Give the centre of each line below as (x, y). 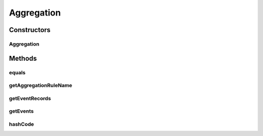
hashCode (21, 124)
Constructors (30, 30)
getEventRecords (30, 98)
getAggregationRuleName (41, 85)
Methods (23, 58)
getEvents (21, 111)
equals (17, 72)
